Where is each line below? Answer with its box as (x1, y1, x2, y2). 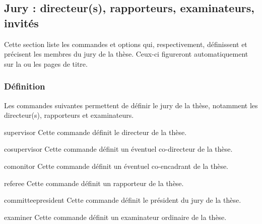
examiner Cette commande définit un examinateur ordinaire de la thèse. (4, 211, 227, 222)
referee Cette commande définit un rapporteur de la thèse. (4, 177, 184, 188)
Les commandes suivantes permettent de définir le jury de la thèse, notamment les (4, 100, 258, 110)
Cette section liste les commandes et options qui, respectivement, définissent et (4, 38, 247, 49)
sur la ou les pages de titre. (4, 58, 88, 69)
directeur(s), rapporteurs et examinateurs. (4, 110, 134, 120)
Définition (4, 80, 45, 93)
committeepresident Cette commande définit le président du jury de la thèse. (4, 195, 241, 205)
